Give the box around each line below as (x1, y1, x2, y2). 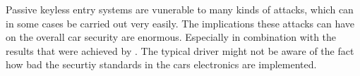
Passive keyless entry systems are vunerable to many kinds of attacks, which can (6, 2, 354, 16)
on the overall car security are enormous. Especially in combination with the (6, 30, 337, 44)
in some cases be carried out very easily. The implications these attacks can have (6, 15, 355, 30)
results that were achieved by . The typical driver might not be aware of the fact (6, 43, 354, 58)
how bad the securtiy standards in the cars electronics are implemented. (6, 57, 317, 72)
